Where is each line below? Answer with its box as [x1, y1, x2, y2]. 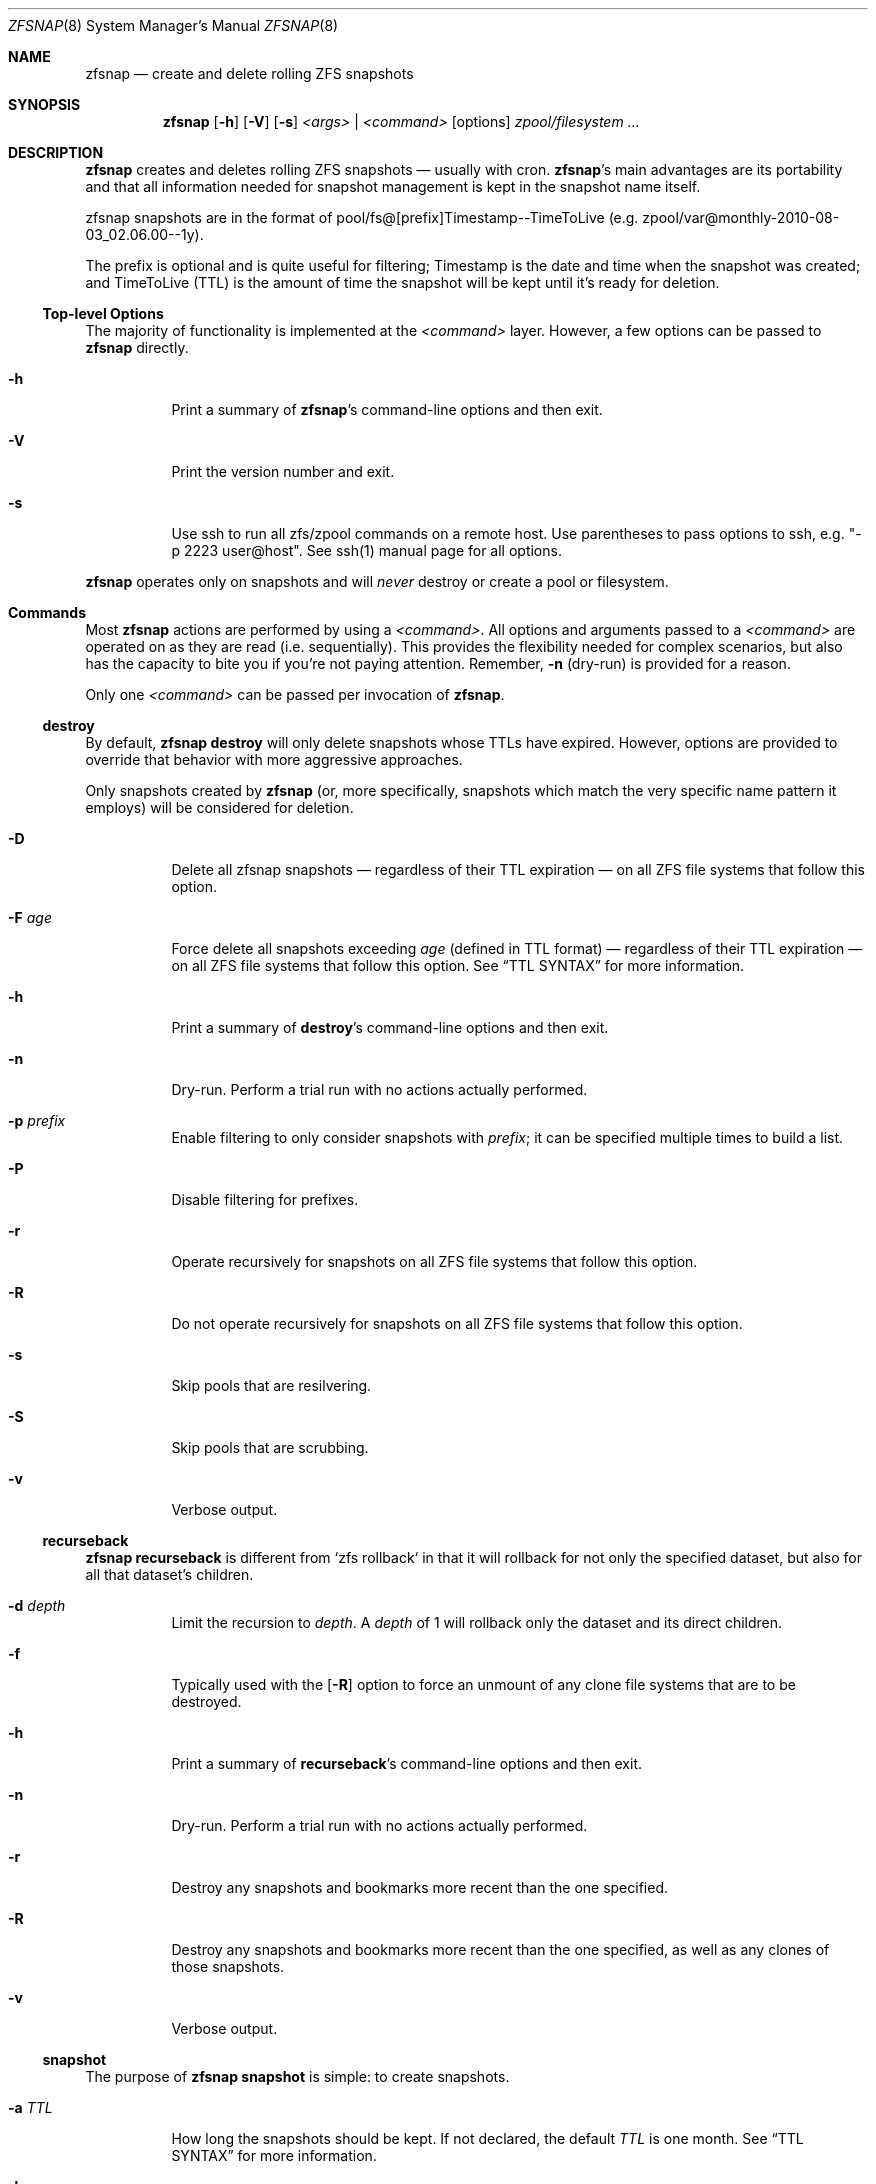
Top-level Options [42, 305, 164, 322]
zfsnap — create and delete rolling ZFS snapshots [85, 65, 414, 82]
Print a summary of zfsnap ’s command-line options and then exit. [171, 401, 603, 418]
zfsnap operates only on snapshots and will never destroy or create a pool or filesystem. [85, 573, 669, 590]
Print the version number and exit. [171, 463, 395, 480]
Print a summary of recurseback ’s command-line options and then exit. [171, 1755, 642, 1772]
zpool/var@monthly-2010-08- [642, 209, 840, 226]
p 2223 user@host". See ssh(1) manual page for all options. [171, 542, 562, 559]
